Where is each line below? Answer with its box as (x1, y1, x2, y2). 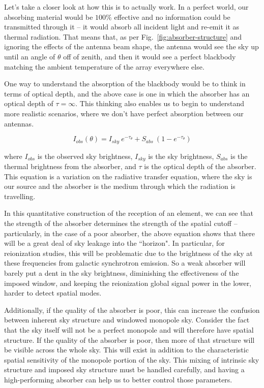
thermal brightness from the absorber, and (4, 161, 136, 172)
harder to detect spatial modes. (4, 287, 102, 298)
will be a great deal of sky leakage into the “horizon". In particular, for (4, 238, 225, 248)
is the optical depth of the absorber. (144, 161, 256, 172)
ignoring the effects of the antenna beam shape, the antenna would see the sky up (4, 41, 259, 52)
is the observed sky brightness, (37, 150, 133, 161)
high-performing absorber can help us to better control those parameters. (4, 374, 232, 384)
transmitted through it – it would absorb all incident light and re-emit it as (4, 21, 240, 32)
